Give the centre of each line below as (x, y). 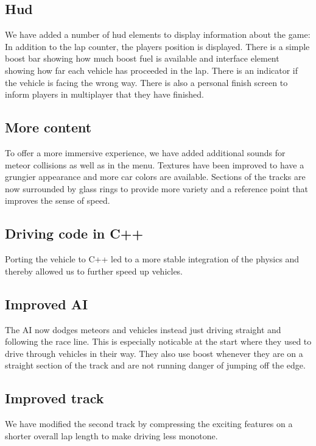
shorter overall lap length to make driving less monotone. (111, 435)
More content (48, 127)
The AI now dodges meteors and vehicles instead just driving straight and (143, 329)
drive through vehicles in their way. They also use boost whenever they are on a (154, 353)
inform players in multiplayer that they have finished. (104, 94)
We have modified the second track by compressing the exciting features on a (149, 424)
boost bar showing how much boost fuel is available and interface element (142, 58)
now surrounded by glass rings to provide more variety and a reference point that (157, 188)
